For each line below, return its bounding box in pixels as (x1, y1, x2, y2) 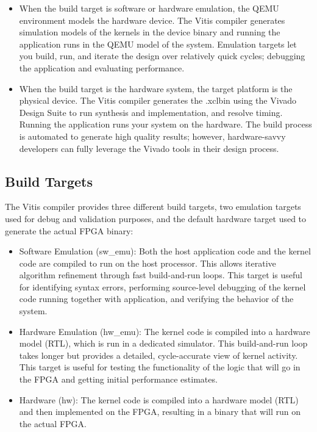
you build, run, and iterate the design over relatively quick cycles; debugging (19, 49, 305, 62)
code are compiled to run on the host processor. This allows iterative (19, 256, 276, 269)
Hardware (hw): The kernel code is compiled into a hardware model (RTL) (19, 393, 299, 406)
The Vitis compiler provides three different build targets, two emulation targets (5, 200, 301, 213)
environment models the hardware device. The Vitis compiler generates (19, 13, 285, 26)
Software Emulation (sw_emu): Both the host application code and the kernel (19, 245, 311, 257)
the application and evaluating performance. (19, 61, 185, 74)
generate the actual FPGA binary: (5, 224, 134, 237)
